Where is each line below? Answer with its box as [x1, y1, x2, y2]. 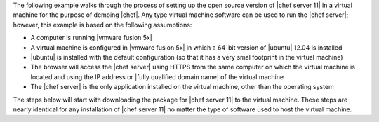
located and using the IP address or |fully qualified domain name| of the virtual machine [30, 72, 284, 81]
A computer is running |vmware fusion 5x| [30, 34, 152, 42]
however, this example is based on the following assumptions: [13, 20, 192, 29]
